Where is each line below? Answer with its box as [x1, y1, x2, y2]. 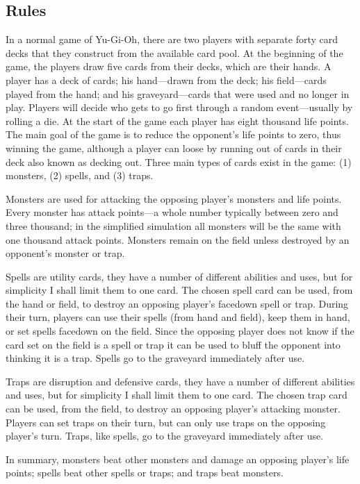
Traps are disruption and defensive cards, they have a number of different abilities [6, 374, 355, 388]
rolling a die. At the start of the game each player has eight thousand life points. [6, 113, 349, 128]
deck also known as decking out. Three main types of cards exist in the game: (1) [6, 154, 352, 169]
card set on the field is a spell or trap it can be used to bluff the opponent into [6, 337, 341, 351]
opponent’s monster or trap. [6, 246, 125, 260]
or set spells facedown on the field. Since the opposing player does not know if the [6, 324, 354, 338]
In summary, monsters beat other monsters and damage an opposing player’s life [6, 451, 350, 466]
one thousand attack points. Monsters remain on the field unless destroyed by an [6, 232, 350, 247]
